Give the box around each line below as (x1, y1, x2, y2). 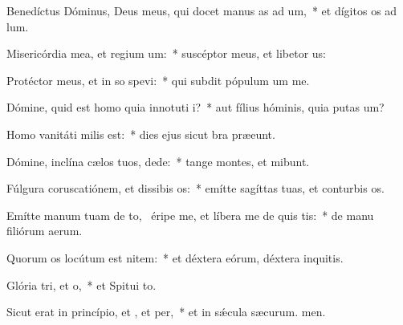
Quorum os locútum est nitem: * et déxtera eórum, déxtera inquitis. (6, 249, 344, 266)
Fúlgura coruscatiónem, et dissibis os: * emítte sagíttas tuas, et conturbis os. (6, 180, 385, 197)
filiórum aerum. (6, 222, 83, 239)
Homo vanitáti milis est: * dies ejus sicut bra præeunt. (6, 125, 275, 142)
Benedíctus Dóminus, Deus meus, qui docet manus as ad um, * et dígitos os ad (6, 2, 397, 18)
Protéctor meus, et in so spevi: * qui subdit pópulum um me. (6, 71, 310, 88)
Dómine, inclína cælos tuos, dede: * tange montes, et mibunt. (6, 152, 310, 169)
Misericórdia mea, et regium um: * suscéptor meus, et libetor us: (6, 45, 326, 62)
